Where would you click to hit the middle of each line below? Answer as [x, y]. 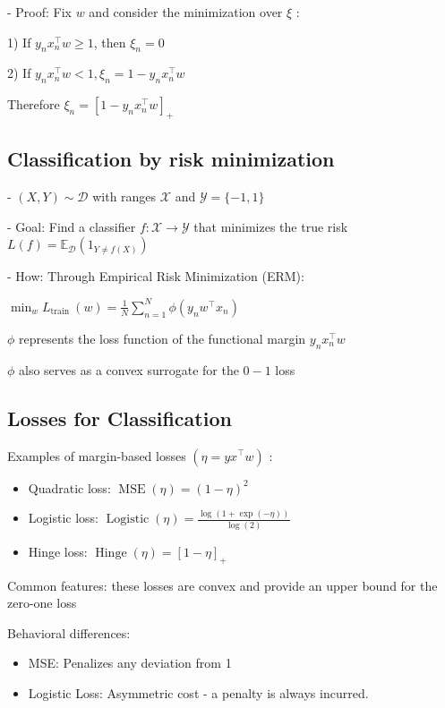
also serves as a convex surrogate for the [129, 369]
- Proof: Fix [40, 12]
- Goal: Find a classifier [72, 226]
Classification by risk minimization [171, 159]
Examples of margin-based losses [97, 455]
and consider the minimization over [186, 12]
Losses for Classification [120, 418]
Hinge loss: [58, 551]
